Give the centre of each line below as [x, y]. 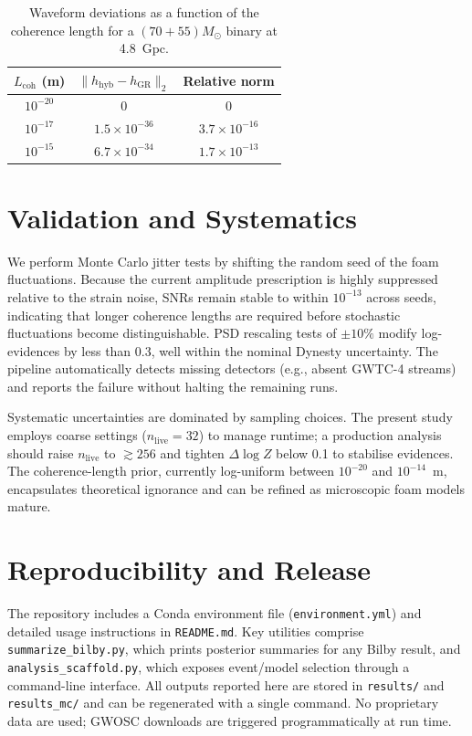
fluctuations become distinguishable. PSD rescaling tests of [172, 333]
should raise [41, 452]
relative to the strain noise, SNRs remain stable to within [168, 296]
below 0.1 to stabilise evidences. [365, 452]
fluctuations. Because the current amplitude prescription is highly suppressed [223, 279]
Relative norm [229, 80]
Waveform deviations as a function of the [144, 12]
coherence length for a [72, 30]
